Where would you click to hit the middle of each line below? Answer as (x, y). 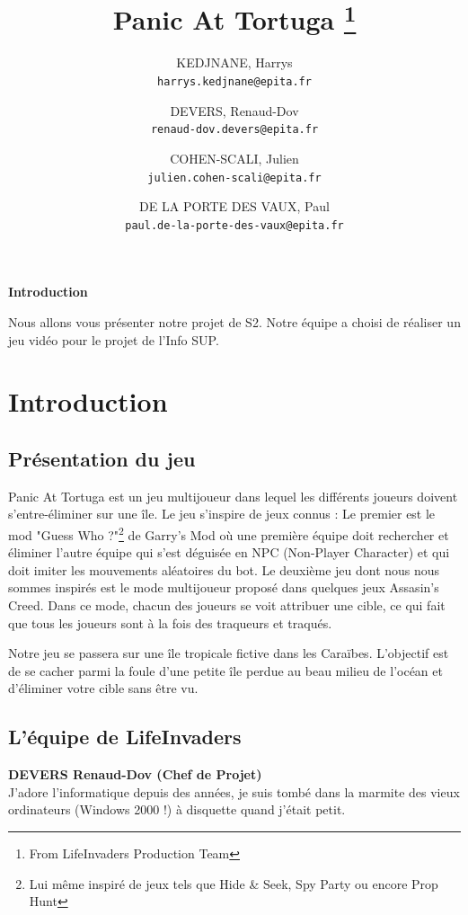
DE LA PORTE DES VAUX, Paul (234, 206)
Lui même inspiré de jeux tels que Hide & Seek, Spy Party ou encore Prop (234, 883)
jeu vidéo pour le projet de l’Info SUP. (114, 339)
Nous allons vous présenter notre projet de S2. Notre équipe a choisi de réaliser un (234, 322)
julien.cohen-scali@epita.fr (234, 178)
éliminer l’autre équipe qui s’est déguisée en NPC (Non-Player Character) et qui (229, 552)
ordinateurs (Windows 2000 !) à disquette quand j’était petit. (177, 809)
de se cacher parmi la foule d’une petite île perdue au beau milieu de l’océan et (225, 670)
